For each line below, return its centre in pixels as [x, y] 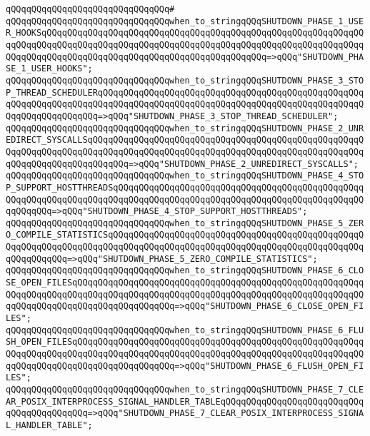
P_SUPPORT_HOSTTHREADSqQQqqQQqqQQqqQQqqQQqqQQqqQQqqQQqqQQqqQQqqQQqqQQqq [185, 187]
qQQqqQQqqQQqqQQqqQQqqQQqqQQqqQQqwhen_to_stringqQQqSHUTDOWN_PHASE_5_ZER [185, 223]
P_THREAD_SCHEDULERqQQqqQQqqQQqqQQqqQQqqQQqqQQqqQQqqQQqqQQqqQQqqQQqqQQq [185, 92]
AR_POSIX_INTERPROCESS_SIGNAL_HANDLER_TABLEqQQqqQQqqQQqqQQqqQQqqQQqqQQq [185, 401]
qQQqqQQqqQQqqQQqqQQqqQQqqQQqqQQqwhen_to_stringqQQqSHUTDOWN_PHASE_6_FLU [185, 330]
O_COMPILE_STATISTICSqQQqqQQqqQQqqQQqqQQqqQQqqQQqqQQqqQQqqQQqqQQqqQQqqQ [185, 235]
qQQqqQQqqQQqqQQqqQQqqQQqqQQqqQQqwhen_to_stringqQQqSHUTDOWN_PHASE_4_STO [185, 176]
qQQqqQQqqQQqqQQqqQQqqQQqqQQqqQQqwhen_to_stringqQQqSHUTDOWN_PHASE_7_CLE [185, 390]
